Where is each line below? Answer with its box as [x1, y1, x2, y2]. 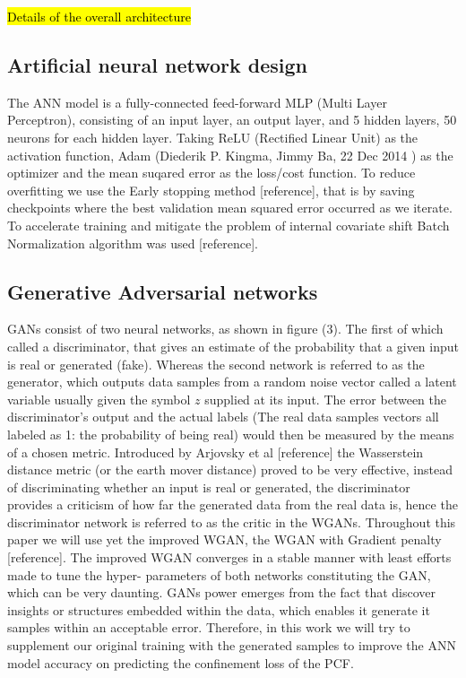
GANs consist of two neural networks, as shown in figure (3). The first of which [7, 319, 444, 338]
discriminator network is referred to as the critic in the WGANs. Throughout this [7, 512, 456, 531]
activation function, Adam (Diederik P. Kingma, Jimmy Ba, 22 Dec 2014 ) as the [7, 145, 453, 164]
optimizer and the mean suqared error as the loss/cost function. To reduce [7, 163, 416, 182]
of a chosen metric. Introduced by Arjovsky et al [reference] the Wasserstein [7, 442, 424, 461]
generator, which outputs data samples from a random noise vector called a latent [7, 372, 457, 391]
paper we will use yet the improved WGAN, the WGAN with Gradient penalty [7, 530, 442, 549]
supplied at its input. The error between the [204, 389, 447, 408]
